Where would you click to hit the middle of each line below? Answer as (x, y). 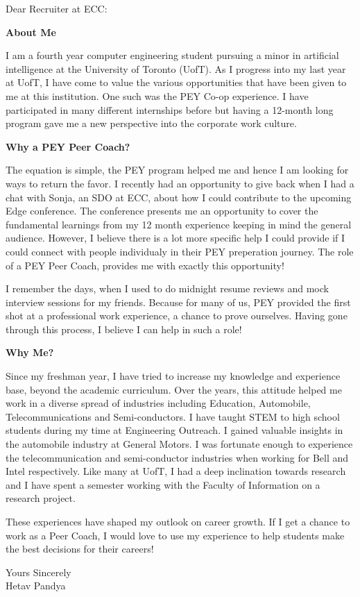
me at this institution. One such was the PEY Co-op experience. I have (157, 95)
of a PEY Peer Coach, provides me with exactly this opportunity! (145, 265)
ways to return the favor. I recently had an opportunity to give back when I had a (180, 183)
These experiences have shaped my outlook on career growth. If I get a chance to (178, 521)
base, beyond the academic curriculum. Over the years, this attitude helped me (174, 389)
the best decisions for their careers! (80, 549)
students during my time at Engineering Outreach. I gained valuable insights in (174, 430)
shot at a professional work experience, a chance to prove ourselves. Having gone (177, 316)
